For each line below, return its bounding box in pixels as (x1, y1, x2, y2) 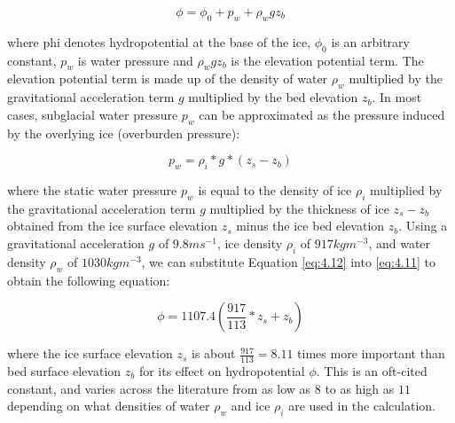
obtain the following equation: (7, 270, 170, 289)
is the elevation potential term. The (231, 51, 424, 69)
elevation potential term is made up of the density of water (7, 69, 328, 88)
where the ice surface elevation (7, 344, 173, 363)
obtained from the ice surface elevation (7, 216, 217, 235)
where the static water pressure (7, 180, 177, 199)
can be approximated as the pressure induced (199, 105, 445, 123)
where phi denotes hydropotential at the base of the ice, (7, 32, 311, 51)
